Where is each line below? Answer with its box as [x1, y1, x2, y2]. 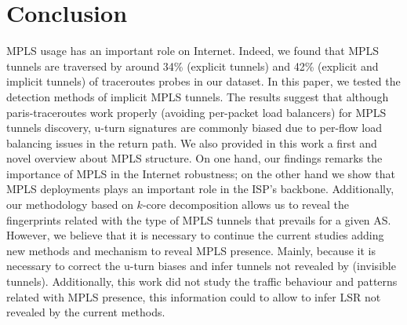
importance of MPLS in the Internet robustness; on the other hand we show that [6, 165, 395, 181]
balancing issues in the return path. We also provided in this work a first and [6, 134, 377, 151]
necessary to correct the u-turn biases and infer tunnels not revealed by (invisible [6, 257, 396, 274]
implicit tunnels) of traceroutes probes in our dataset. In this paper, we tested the [6, 73, 401, 89]
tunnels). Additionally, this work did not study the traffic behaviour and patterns [6, 273, 398, 290]
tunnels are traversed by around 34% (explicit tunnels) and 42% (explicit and [6, 57, 379, 74]
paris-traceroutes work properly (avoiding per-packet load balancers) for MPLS [6, 104, 387, 120]
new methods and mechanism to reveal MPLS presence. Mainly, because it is [6, 242, 376, 258]
